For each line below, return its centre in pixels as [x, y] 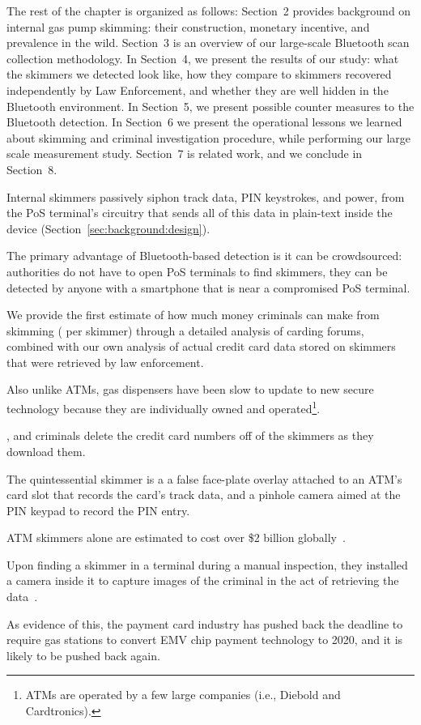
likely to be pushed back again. [83, 655]
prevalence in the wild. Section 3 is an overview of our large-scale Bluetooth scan [208, 43]
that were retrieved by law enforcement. [105, 362]
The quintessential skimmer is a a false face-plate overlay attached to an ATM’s [204, 478]
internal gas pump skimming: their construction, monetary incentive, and [188, 26]
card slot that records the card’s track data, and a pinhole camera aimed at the [204, 495]
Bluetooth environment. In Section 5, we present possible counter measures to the [210, 106]
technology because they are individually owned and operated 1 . [164, 407]
